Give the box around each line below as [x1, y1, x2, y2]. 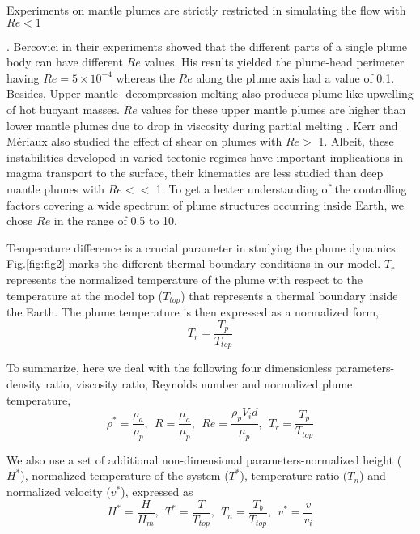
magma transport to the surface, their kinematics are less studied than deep [6, 164, 384, 181]
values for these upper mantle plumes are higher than [141, 100, 406, 117]
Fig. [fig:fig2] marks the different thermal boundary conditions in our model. [6, 255, 381, 272]
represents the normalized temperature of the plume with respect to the [6, 270, 363, 287]
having [6, 69, 40, 86]
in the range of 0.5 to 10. [53, 212, 177, 229]
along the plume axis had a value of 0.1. [196, 69, 395, 86]
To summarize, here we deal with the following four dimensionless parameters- [6, 359, 395, 376]
